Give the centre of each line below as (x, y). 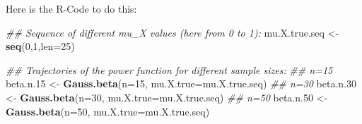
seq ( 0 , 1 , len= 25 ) (40, 46)
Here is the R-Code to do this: (71, 8)
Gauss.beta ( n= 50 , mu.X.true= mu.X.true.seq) (108, 111)
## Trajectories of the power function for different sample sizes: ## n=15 (169, 69)
